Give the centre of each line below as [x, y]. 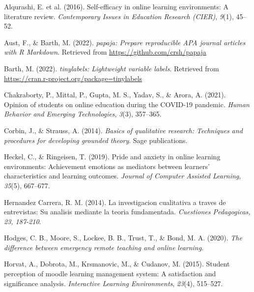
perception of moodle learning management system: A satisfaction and [110, 274]
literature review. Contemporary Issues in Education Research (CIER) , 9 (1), [119, 16]
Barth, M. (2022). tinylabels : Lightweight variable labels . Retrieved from [112, 68]
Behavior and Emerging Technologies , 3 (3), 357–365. [83, 114]
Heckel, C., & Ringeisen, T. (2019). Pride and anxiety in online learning [112, 157]
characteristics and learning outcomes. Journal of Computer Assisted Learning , [123, 176]
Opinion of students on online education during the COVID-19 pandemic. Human [127, 104]
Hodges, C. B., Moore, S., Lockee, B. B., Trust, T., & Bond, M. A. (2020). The [123, 238]
